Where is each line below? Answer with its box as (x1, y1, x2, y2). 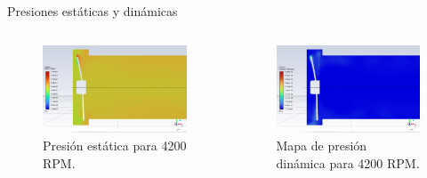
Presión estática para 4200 (43, 136, 187, 155)
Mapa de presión (276, 136, 367, 155)
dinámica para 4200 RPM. (276, 153, 420, 172)
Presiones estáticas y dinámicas (7, 2, 178, 20)
